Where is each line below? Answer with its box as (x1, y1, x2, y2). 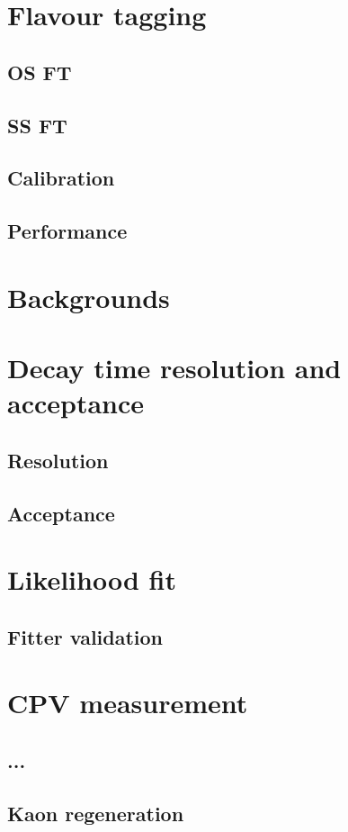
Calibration (7, 164, 115, 192)
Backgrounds (7, 278, 170, 315)
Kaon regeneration (7, 799, 184, 827)
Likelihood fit (7, 561, 176, 598)
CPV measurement (7, 684, 248, 721)
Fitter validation (7, 622, 164, 650)
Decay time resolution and (7, 349, 342, 386)
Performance (7, 217, 128, 245)
